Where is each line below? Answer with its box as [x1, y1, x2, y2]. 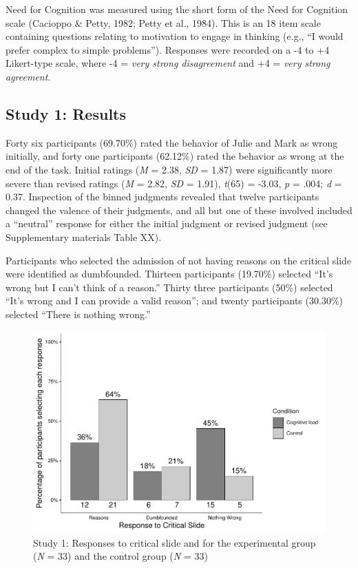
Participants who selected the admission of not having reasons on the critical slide [6, 253, 352, 267]
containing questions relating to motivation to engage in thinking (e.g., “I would [6, 29, 344, 43]
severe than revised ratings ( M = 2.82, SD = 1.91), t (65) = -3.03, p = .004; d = [6, 176, 342, 190]
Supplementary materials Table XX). [6, 229, 162, 244]
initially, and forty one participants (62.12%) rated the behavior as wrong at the [6, 149, 344, 163]
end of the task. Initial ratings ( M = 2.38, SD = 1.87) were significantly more [6, 162, 333, 176]
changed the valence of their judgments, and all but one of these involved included [6, 202, 352, 217]
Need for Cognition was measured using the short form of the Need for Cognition [6, 2, 348, 16]
